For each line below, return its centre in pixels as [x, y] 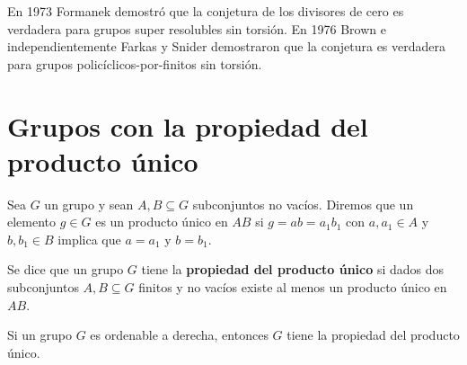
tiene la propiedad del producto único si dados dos [293, 269]
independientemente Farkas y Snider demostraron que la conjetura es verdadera [226, 46]
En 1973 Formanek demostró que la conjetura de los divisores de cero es [206, 11]
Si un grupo [40, 335]
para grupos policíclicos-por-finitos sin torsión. [135, 63]
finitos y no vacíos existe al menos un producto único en [293, 287]
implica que [89, 239]
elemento [32, 222]
